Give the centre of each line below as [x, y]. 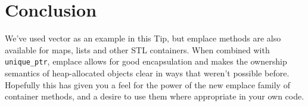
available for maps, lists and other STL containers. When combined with [137, 49]
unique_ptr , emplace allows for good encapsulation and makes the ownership [146, 61]
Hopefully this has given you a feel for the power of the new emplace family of [147, 84]
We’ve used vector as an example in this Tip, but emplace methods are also [143, 38]
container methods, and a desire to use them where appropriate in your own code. [155, 96]
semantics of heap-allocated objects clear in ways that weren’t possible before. [147, 73]
